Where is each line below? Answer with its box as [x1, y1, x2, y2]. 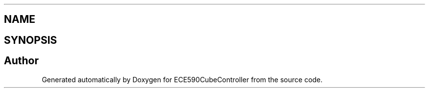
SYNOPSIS [4, 34, 57, 46]
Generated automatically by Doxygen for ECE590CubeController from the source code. [42, 75, 323, 84]
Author [4, 55, 39, 67]
